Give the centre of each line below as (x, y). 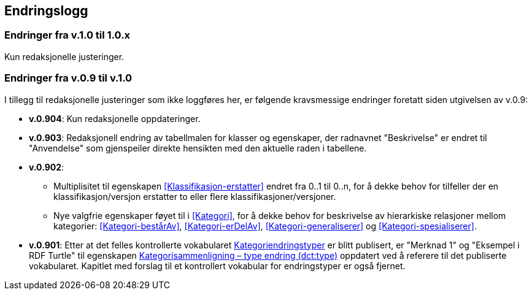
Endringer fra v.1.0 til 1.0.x (67, 35)
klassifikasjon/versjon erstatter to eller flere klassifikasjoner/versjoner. (195, 196)
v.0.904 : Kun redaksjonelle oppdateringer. (115, 118)
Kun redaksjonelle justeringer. (64, 56)
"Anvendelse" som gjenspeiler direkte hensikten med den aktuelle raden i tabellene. (198, 148)
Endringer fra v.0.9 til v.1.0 (68, 78)
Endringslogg (46, 11)
